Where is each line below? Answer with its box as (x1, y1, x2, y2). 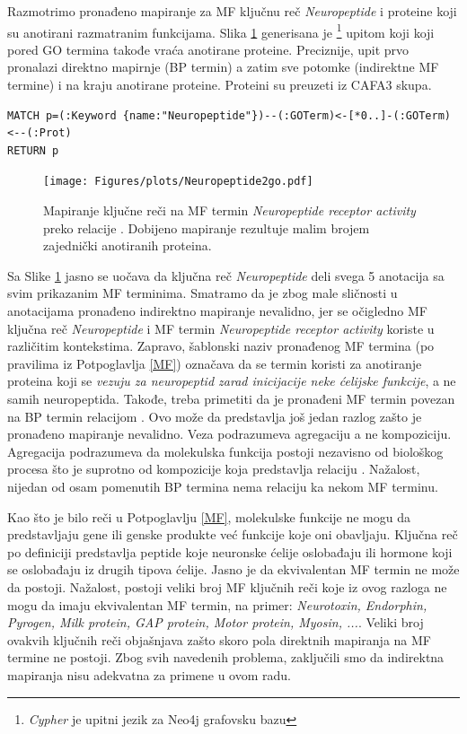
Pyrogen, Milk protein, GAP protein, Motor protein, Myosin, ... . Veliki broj (7, 613, 424, 632)
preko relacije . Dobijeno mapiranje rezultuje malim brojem (43, 218, 370, 237)
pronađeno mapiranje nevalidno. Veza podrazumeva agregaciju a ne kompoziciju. (7, 424, 452, 443)
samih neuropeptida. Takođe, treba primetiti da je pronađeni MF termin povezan (7, 389, 455, 407)
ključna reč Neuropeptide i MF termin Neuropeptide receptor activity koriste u (7, 319, 435, 337)
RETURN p (7, 144, 59, 157)
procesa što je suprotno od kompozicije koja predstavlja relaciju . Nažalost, (7, 459, 420, 478)
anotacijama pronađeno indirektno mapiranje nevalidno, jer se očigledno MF (7, 301, 427, 320)
